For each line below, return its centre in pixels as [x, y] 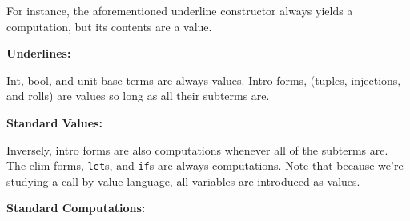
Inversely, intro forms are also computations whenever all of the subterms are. [197, 149]
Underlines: [39, 53]
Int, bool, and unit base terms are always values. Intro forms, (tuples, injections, [204, 80]
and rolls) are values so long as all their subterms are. [138, 96]
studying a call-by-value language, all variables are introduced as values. [183, 181]
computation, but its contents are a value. [109, 26]
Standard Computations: [76, 208]
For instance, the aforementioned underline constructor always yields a [180, 10]
